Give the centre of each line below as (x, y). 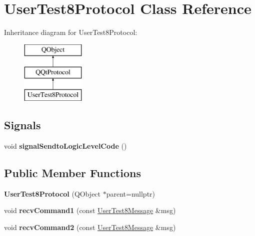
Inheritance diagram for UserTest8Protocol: (71, 32)
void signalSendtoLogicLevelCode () (65, 145)
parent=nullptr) (131, 193)
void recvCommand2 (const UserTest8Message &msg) (90, 227)
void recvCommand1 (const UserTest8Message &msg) (90, 210)
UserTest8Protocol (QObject (52, 193)
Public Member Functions (72, 172)
